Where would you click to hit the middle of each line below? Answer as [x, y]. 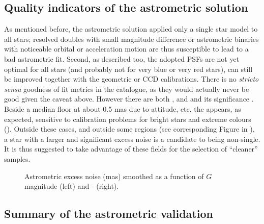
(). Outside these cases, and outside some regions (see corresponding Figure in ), [129, 129]
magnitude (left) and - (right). [72, 186]
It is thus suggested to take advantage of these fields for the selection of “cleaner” [131, 149]
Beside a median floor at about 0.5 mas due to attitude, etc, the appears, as [123, 108]
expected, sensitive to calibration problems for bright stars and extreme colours [128, 119]
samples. [17, 158]
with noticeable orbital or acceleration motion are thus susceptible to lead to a [126, 49]
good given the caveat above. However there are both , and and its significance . [129, 99]
